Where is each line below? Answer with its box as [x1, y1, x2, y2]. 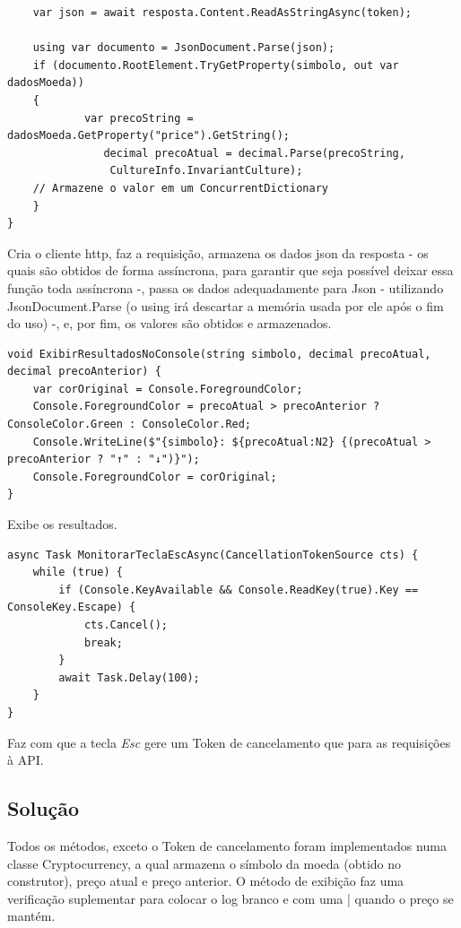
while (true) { [32, 566, 123, 579]
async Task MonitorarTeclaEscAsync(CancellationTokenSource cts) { [7, 548, 419, 561]
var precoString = [83, 111, 194, 125]
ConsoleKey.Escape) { [7, 601, 136, 614]
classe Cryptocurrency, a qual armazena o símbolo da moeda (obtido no [7, 854, 402, 872]
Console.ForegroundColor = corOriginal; [32, 470, 277, 483]
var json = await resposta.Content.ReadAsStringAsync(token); [32, 6, 413, 19]
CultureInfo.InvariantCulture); [109, 164, 303, 178]
